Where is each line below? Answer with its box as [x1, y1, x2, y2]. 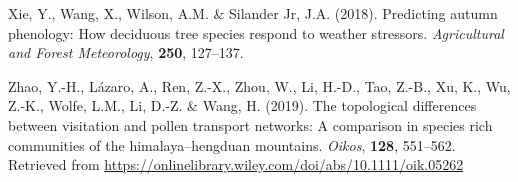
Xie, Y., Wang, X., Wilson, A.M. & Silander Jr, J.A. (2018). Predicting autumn [8, 3, 498, 23]
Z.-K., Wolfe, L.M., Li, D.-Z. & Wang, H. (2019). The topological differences [8, 95, 477, 116]
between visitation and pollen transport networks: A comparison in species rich [8, 114, 493, 135]
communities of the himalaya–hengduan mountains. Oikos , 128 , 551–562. [8, 134, 456, 155]
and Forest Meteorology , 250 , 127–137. [8, 42, 244, 63]
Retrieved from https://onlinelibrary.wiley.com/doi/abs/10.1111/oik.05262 [8, 154, 464, 175]
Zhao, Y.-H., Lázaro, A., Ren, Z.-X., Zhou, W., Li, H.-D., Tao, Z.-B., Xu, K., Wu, [8, 75, 511, 96]
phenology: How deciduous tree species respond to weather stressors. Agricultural [8, 22, 504, 43]
